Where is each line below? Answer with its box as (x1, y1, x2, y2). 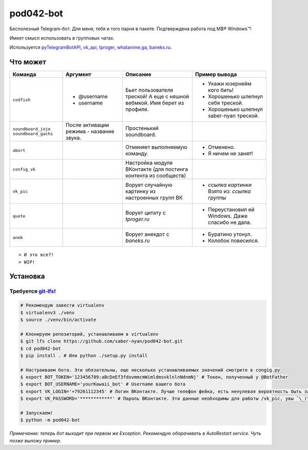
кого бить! (208, 87, 234, 94)
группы (208, 194, 226, 201)
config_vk (12, 167, 36, 172)
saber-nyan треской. (208, 112, 259, 119)
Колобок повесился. (208, 237, 259, 244)
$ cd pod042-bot (20, 345, 62, 351)
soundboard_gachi (12, 131, 53, 137)
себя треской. (208, 99, 243, 107)
